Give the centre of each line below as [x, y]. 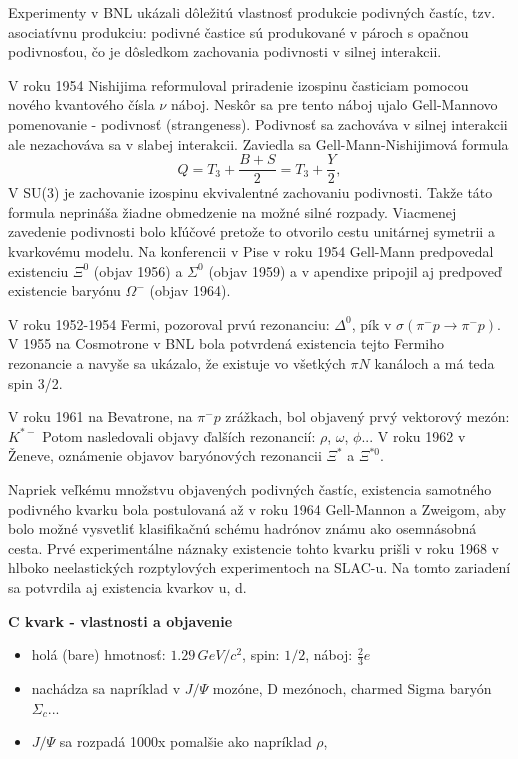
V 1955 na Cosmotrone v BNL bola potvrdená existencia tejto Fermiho [226, 343]
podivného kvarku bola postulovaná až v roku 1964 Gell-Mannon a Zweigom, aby [257, 508]
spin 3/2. [35, 382]
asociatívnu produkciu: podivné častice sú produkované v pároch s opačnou [238, 31]
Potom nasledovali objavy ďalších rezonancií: [179, 435]
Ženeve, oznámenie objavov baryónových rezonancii [165, 455]
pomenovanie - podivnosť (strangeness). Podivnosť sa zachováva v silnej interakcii [258, 123]
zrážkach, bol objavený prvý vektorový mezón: [367, 416]
